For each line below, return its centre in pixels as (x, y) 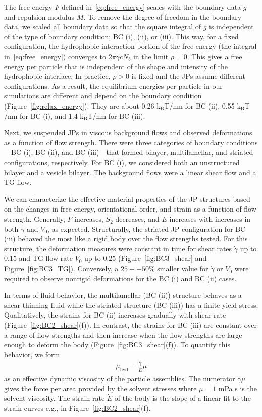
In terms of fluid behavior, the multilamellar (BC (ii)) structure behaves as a (123, 295)
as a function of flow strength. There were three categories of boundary (114, 142)
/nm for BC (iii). (119, 115)
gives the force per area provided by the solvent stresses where (100, 388)
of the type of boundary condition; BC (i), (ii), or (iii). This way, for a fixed (121, 36)
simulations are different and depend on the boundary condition (103, 96)
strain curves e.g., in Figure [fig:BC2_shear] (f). (77, 408)
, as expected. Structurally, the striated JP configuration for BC (147, 228)
